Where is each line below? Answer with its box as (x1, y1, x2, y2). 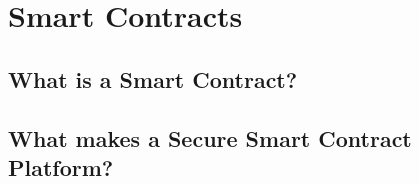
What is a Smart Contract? (8, 63, 298, 94)
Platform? (8, 151, 114, 182)
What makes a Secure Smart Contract (8, 122, 412, 153)
